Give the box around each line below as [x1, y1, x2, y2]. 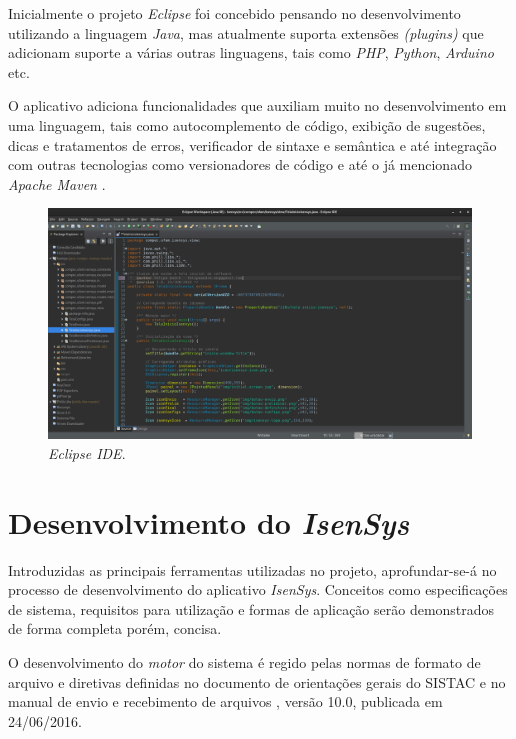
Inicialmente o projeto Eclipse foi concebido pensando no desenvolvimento [8, 3, 461, 23]
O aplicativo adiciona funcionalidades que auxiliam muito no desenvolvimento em [8, 95, 507, 116]
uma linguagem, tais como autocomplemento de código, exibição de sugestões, [8, 114, 486, 135]
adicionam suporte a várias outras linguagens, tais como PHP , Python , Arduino [8, 42, 494, 63]
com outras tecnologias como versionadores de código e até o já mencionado [8, 154, 472, 175]
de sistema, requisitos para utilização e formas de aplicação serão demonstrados [8, 598, 495, 619]
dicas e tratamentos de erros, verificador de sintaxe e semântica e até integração [8, 134, 497, 155]
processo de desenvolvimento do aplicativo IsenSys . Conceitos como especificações [8, 579, 508, 600]
